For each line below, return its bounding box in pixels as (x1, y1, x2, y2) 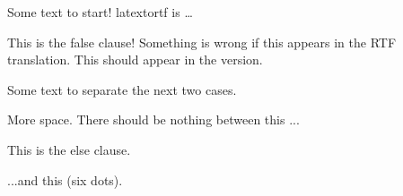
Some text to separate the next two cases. (7, 80, 237, 98)
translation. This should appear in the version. (7, 50, 263, 69)
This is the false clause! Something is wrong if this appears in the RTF (7, 32, 397, 51)
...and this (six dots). (7, 170, 123, 189)
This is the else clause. (7, 140, 131, 158)
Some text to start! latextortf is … (7, 3, 193, 21)
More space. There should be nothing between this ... (7, 110, 300, 129)
